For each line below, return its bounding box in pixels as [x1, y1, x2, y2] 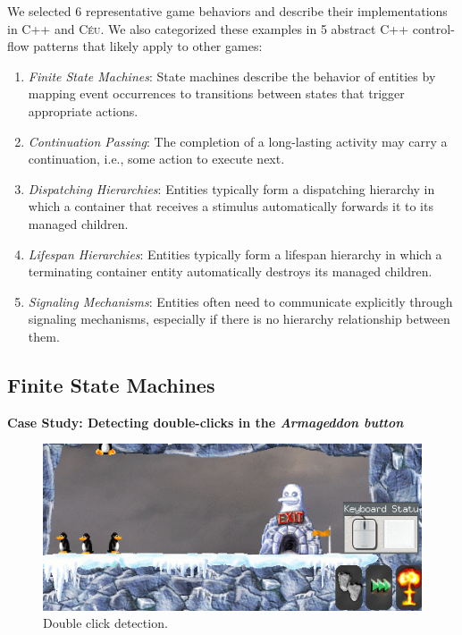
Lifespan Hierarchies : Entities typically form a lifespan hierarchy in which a [28, 244, 442, 263]
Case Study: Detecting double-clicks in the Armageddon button [7, 412, 404, 431]
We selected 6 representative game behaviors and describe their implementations [7, 2, 448, 20]
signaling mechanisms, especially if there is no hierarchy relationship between [28, 309, 450, 328]
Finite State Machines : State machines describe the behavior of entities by [28, 66, 436, 85]
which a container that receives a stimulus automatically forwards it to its [28, 197, 433, 216]
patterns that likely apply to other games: [33, 37, 263, 55]
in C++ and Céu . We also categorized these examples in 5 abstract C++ [7, 19, 409, 38]
